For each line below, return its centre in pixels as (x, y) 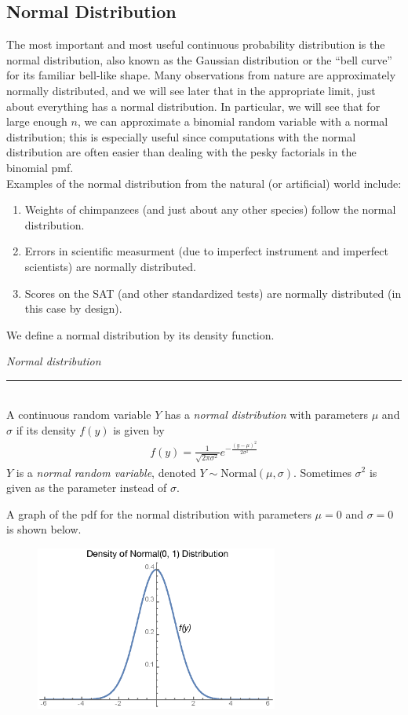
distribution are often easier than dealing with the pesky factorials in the (182, 152)
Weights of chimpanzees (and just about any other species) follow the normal (210, 209)
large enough (37, 121)
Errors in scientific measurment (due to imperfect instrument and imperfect (206, 251)
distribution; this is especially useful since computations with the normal (181, 136)
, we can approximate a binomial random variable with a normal (233, 121)
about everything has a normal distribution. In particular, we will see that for (193, 106)
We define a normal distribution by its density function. (140, 334)
